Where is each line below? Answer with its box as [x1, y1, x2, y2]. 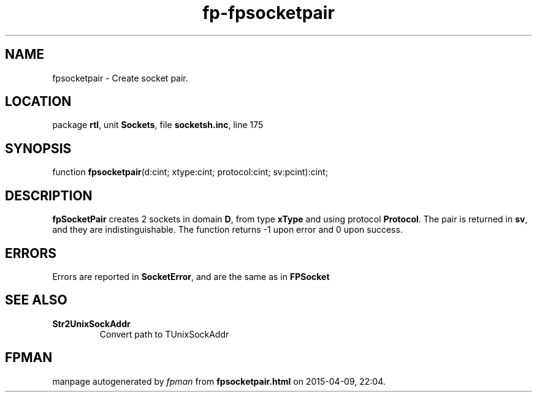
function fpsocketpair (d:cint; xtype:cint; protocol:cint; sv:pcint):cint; [52, 167, 329, 178]
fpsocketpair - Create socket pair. [52, 72, 188, 83]
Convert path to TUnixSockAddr [99, 328, 229, 339]
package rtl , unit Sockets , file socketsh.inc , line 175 [52, 119, 264, 130]
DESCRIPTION [5, 187, 93, 203]
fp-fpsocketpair [202, 2, 335, 23]
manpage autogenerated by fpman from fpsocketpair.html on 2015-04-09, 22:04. [52, 376, 386, 387]
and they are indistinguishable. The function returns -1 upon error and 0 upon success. [52, 224, 403, 235]
